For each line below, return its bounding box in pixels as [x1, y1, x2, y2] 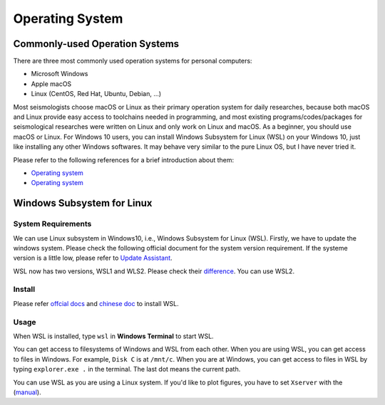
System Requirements [13, 219, 92, 229]
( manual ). [13, 388, 42, 396]
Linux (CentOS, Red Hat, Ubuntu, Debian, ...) [31, 90, 162, 98]
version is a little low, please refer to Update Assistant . [13, 253, 173, 263]
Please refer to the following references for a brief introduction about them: [13, 155, 235, 164]
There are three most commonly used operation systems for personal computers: [13, 57, 252, 65]
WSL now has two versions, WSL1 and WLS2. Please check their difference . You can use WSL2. [13, 267, 295, 275]
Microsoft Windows [31, 70, 88, 78]
